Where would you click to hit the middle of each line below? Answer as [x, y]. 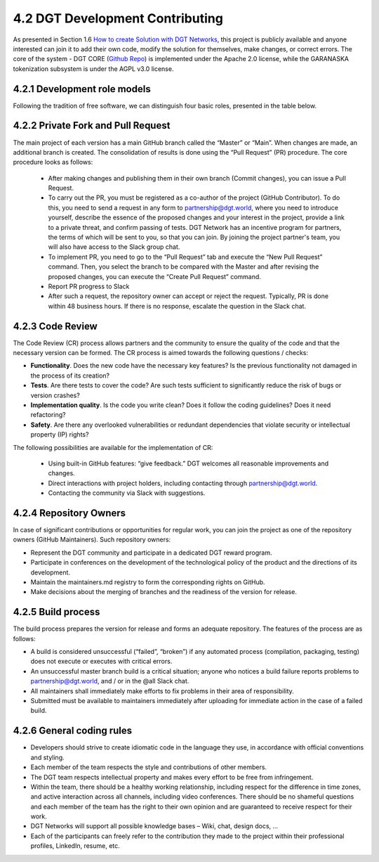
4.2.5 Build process [56, 612]
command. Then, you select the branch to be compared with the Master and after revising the [184, 266]
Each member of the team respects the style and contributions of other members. [148, 767]
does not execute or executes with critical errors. [101, 662]
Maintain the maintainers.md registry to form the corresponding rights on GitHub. [148, 582]
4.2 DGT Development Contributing [118, 18]
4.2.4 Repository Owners [69, 513]
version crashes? [55, 395]
